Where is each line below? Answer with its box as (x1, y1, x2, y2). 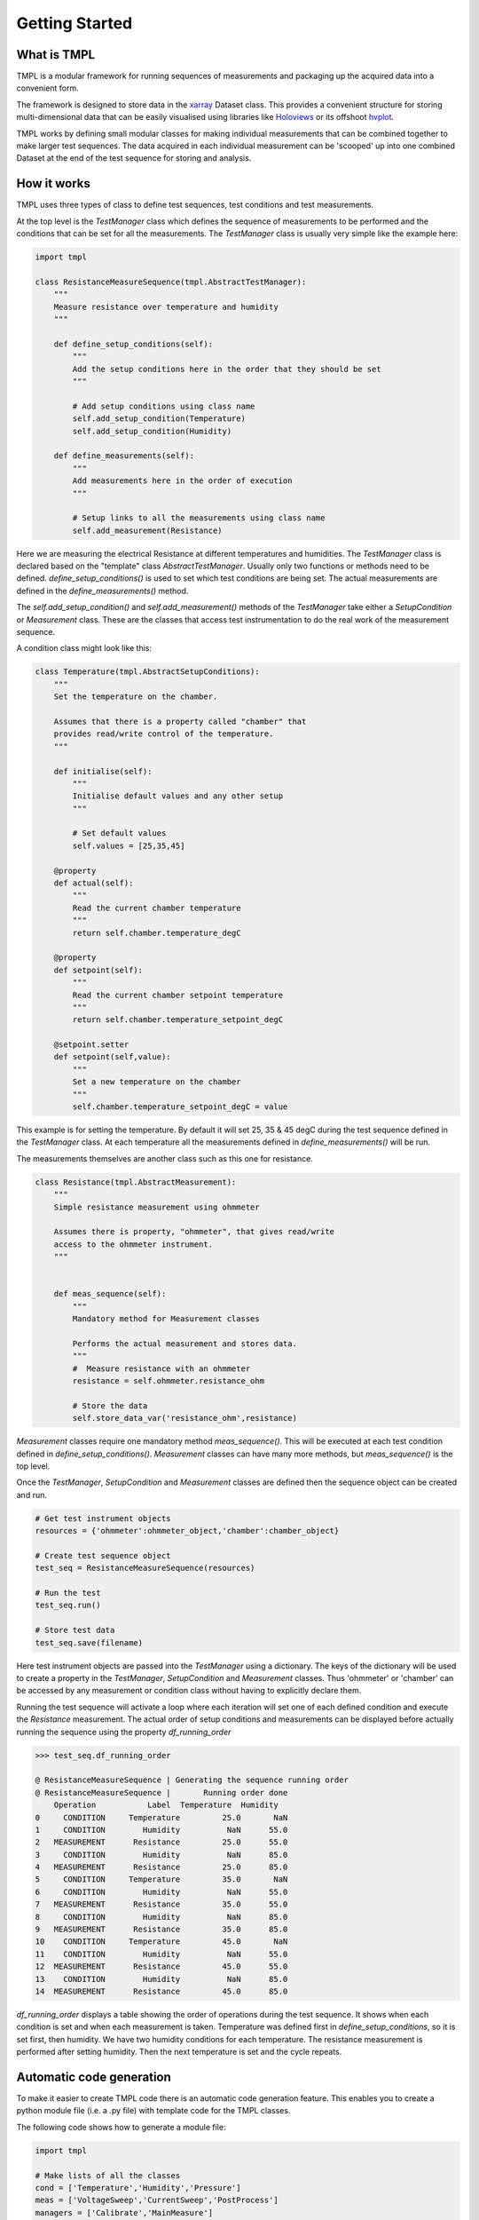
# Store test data (35, 1625, 115, 1636)
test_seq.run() (35, 1600, 101, 1611)
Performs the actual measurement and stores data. (72, 1338, 297, 1349)
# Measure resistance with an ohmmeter (72, 1363, 251, 1374)
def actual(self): (53, 878, 134, 888)
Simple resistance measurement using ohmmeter (53, 1201, 261, 1212)
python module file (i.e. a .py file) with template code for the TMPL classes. (16, 2105, 291, 2116)
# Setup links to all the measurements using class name (72, 513, 326, 523)
